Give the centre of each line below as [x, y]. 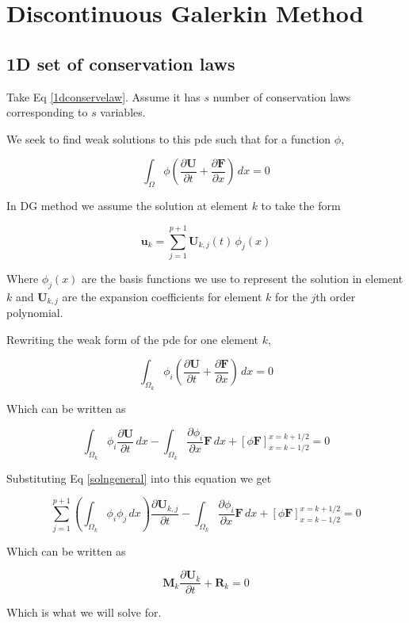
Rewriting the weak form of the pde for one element [133, 339]
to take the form [301, 206]
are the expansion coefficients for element [162, 296]
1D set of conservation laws [121, 63]
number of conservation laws [282, 96]
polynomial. [35, 313]
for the [291, 296]
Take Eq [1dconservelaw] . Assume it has [103, 96]
